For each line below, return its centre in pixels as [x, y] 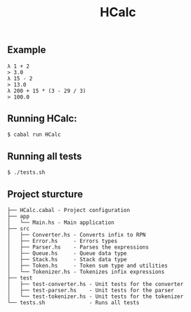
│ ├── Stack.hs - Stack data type [67, 260]
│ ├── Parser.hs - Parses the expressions [78, 247]
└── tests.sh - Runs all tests [73, 303]
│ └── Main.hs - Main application [61, 223]
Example [27, 50]
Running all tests [45, 156]
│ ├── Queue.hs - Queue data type [67, 254]
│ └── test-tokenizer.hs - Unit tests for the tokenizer [95, 297]
